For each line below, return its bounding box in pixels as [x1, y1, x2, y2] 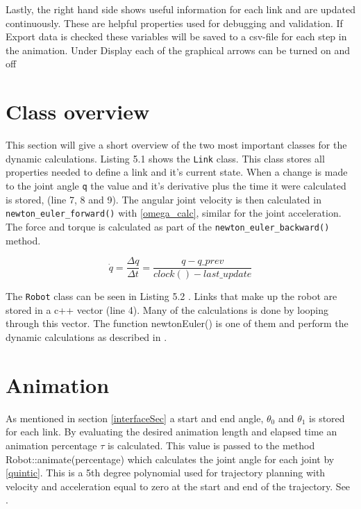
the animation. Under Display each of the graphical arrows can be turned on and [6, 42, 351, 57]
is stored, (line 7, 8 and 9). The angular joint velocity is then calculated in [6, 192, 321, 206]
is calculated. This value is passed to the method [107, 437, 315, 452]
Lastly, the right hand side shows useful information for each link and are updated [6, 2, 356, 16]
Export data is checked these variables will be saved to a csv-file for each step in [6, 29, 347, 44]
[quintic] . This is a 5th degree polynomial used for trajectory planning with [6, 465, 326, 480]
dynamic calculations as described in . [6, 330, 167, 344]
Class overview [6, 97, 150, 126]
